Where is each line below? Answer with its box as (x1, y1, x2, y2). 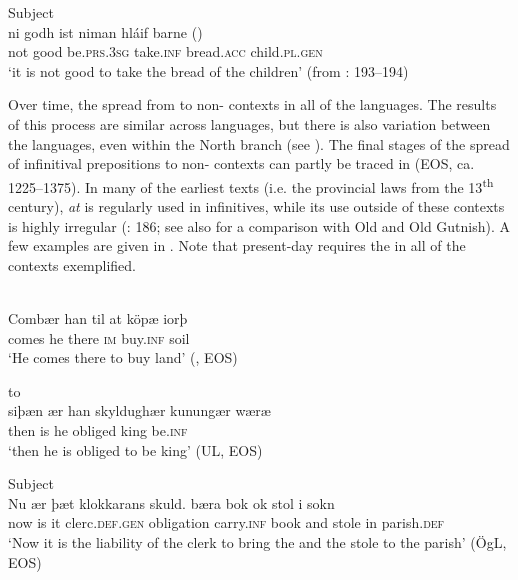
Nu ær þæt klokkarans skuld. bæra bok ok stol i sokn (8, 492, 335, 513)
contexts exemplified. (8, 254, 137, 275)
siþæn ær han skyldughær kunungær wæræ (8, 400, 271, 421)
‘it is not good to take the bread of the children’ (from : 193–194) (8, 60, 409, 81)
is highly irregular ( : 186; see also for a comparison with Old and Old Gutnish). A (8, 215, 511, 236)
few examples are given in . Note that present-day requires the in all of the (8, 235, 466, 256)
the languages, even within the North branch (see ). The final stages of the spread (8, 133, 510, 154)
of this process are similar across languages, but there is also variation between (8, 113, 491, 134)
